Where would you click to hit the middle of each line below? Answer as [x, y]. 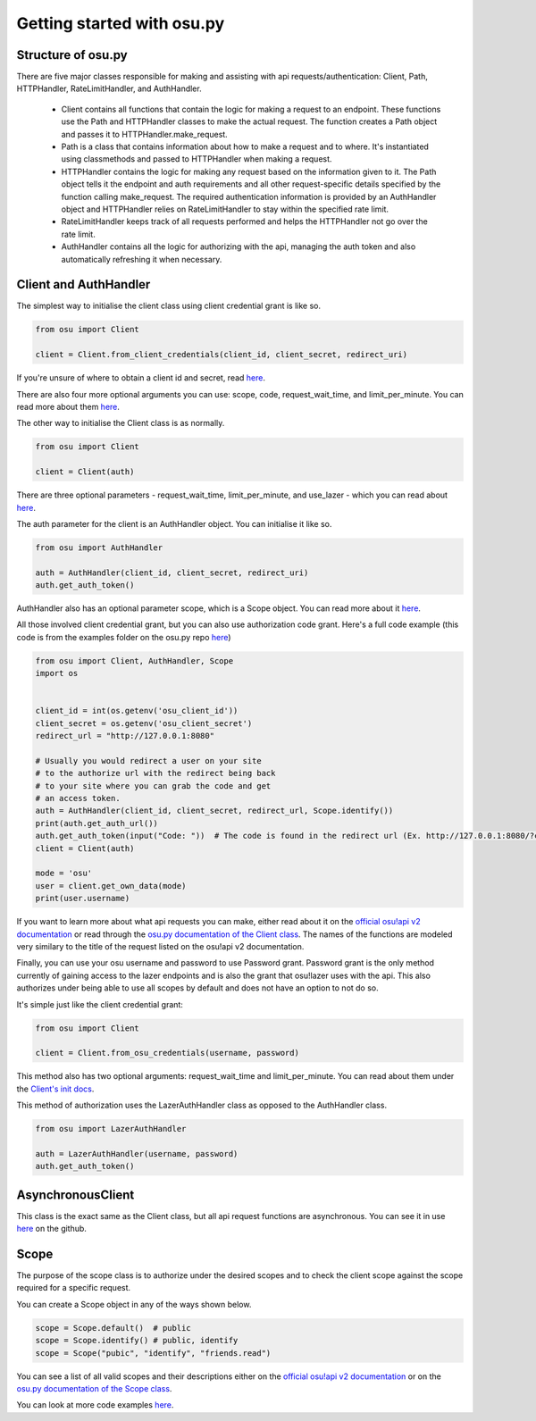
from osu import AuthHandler [99, 548]
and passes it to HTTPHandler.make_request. [144, 134]
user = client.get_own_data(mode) [111, 886]
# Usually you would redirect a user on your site [149, 761]
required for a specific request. [74, 1288]
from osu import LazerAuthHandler [111, 1129]
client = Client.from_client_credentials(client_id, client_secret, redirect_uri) [222, 355]
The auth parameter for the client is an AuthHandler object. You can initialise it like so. [174, 523]
